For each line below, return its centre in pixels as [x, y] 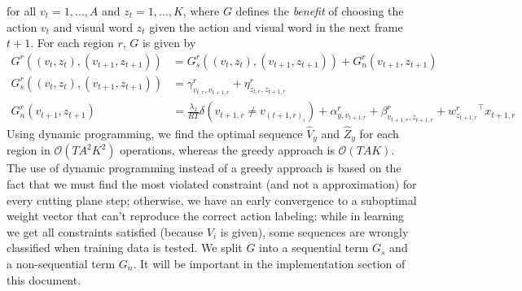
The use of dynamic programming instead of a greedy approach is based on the [204, 168]
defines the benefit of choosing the [320, 11]
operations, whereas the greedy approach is [227, 150]
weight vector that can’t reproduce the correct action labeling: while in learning [205, 216]
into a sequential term [314, 248]
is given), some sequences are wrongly [314, 231]
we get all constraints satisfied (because [105, 231]
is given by [169, 43]
